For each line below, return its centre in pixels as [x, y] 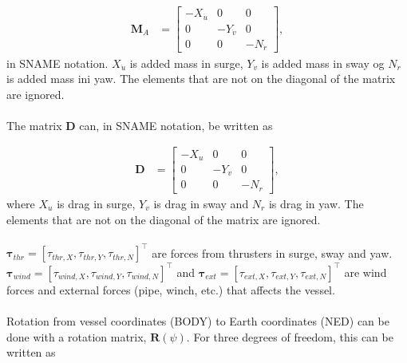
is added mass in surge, [186, 63]
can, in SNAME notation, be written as [176, 125]
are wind [366, 272]
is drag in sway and [201, 203]
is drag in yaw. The [316, 203]
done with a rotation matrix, [77, 336]
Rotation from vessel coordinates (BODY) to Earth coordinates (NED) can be [198, 320]
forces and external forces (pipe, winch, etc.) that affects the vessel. [171, 289]
